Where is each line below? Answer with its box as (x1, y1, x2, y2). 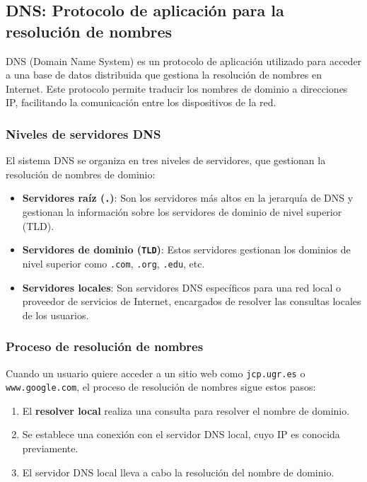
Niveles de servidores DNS (6, 125, 161, 142)
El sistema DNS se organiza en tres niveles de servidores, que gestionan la (6, 153, 326, 168)
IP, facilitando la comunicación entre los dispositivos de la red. (6, 95, 276, 110)
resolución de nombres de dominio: (6, 166, 156, 181)
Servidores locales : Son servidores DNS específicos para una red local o (22, 280, 341, 294)
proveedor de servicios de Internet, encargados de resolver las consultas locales (22, 294, 361, 309)
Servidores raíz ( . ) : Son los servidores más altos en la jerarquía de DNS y (22, 190, 354, 205)
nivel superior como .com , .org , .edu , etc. (22, 256, 205, 270)
